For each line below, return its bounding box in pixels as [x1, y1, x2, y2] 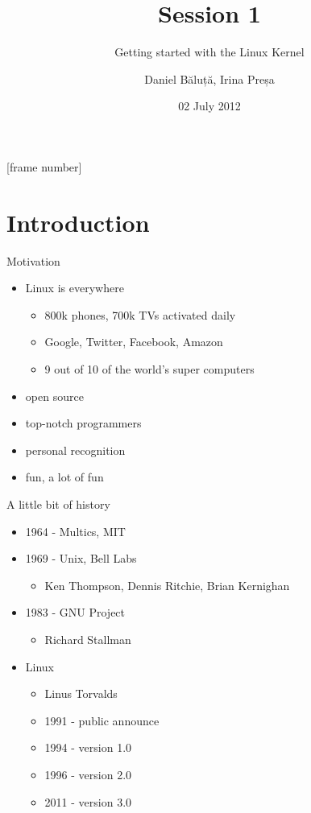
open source [25, 387, 84, 404]
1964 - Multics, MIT [25, 522, 126, 539]
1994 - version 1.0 [44, 739, 132, 756]
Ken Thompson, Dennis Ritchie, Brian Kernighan [44, 576, 290, 593]
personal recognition [25, 441, 126, 458]
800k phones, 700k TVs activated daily [44, 306, 236, 323]
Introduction [6, 205, 150, 238]
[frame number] [6, 158, 82, 175]
